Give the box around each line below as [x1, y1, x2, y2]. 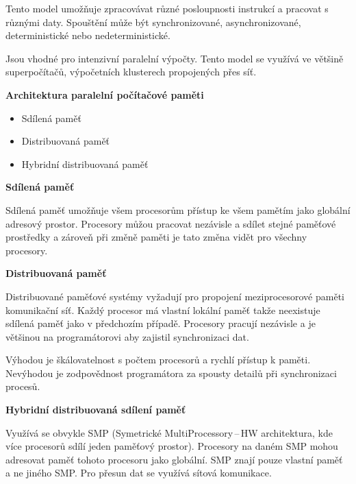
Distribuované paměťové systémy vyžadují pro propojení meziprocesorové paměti [5, 289, 344, 303]
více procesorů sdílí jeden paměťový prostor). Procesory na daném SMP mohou [5, 439, 338, 453]
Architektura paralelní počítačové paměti [5, 87, 204, 101]
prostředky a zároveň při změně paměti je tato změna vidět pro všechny [5, 230, 307, 244]
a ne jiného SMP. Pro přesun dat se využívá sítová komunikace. [5, 465, 272, 480]
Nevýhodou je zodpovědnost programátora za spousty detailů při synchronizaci [5, 365, 337, 380]
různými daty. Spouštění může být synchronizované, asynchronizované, [5, 14, 301, 29]
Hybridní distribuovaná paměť [21, 156, 149, 171]
